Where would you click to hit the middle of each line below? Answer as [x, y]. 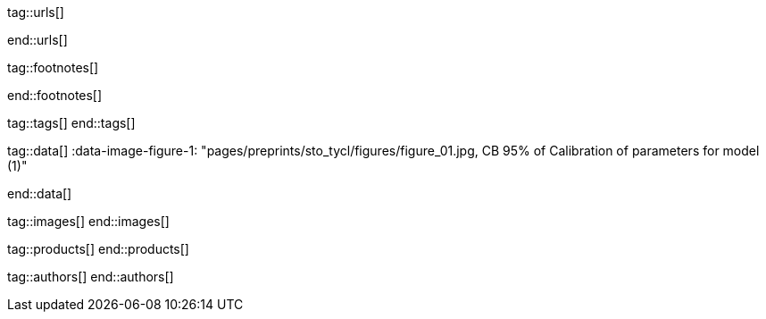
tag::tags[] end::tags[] [71, 123]
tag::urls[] [36, 12]
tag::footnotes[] [53, 67]
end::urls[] [37, 40]
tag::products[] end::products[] [98, 249]
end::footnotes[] [55, 95]
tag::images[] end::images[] [88, 221]
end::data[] [40, 193]
